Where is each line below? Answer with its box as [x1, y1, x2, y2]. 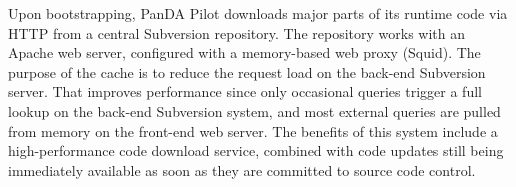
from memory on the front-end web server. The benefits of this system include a [8, 120, 498, 141]
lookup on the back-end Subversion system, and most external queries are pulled [8, 100, 501, 121]
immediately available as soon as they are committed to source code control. [8, 159, 476, 180]
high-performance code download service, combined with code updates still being [8, 140, 504, 161]
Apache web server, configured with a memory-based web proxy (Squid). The [8, 42, 481, 63]
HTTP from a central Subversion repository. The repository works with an [8, 22, 466, 43]
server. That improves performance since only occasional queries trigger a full [8, 81, 482, 102]
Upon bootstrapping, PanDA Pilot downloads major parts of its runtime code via [8, 3, 508, 23]
